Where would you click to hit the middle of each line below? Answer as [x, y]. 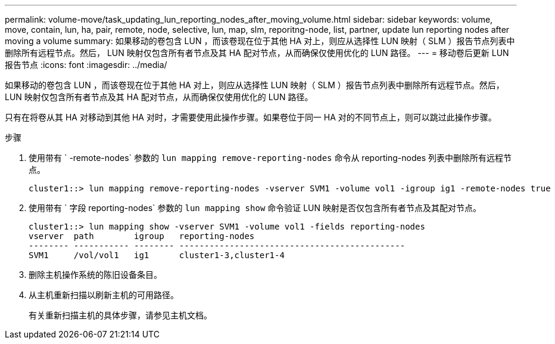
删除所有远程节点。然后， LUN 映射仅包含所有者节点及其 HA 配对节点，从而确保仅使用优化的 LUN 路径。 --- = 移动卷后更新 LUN [257, 53]
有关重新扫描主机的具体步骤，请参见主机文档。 [120, 315]
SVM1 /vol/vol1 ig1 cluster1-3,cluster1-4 [157, 255]
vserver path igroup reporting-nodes [142, 236]
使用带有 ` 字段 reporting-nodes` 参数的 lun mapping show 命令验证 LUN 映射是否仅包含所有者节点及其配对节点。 [255, 208]
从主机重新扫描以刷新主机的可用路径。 [104, 295]
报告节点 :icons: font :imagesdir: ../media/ [86, 65]
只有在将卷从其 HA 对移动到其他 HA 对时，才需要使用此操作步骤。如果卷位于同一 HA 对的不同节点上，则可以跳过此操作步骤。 [251, 117]
